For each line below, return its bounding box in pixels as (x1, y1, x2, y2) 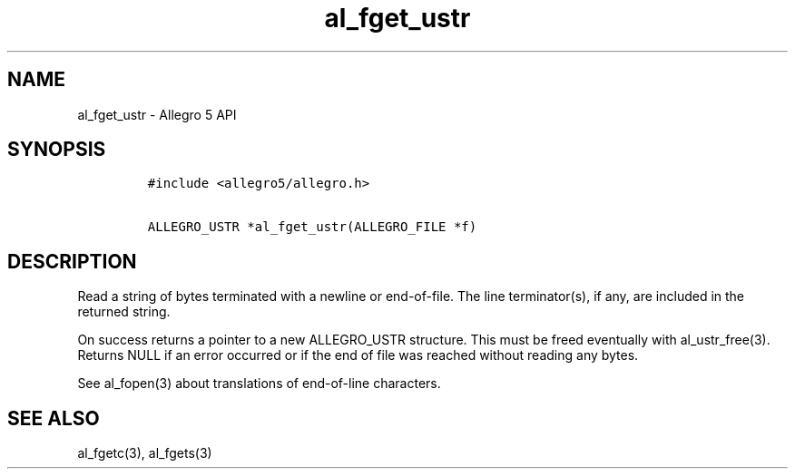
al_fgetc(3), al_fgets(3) (77, 445, 212, 461)
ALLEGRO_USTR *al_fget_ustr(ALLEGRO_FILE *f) (147, 219, 477, 235)
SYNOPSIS (7, 138, 106, 161)
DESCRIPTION (7, 249, 137, 273)
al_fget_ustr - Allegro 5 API (77, 106, 237, 122)
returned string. (77, 304, 171, 320)
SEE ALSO (7, 406, 100, 430)
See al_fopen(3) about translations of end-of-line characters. (77, 375, 441, 392)
